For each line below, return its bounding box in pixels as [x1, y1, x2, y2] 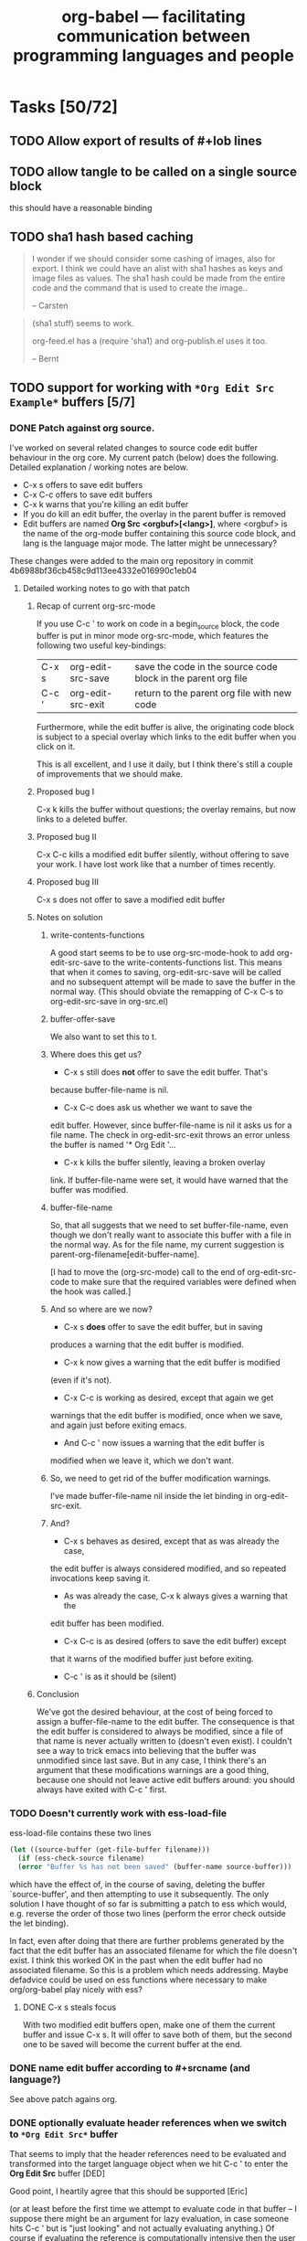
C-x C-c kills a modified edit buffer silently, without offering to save [36, 848, 290, 860]
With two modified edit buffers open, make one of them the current [22, 2019, 276, 2030]
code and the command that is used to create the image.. [31, 282, 249, 293]
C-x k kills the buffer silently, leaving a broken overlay [63, 1156, 266, 1167]
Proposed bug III [36, 876, 99, 887]
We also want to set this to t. [49, 1031, 157, 1042]
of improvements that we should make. [36, 768, 184, 779]
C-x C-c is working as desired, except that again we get [63, 1392, 274, 1403]
